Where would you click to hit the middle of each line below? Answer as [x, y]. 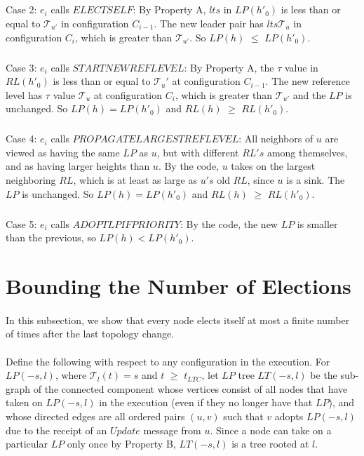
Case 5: [21, 223]
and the [309, 94]
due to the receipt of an [56, 430]
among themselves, [307, 152]
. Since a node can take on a [271, 430]
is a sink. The [316, 180]
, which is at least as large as [135, 180]
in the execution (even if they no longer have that [206, 402]
